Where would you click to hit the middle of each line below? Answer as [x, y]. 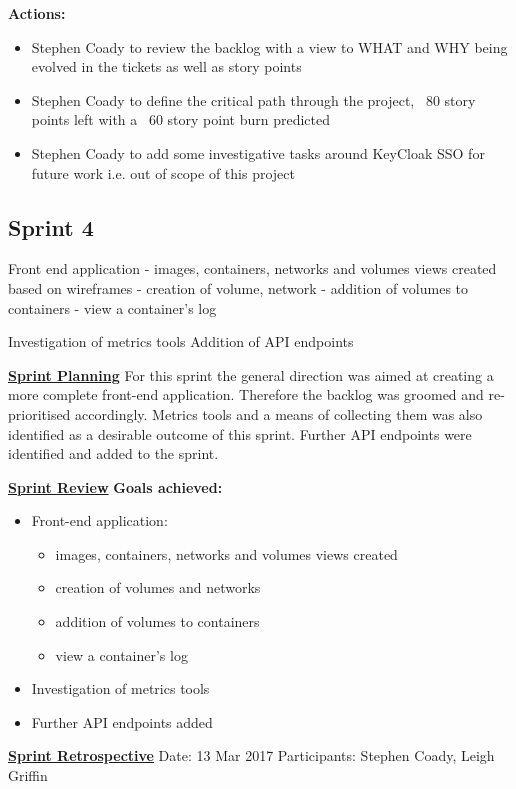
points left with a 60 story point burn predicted [180, 119]
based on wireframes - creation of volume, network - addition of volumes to [238, 287]
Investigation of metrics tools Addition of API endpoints [181, 341]
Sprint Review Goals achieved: [115, 486]
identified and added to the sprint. [113, 453]
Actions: [37, 13]
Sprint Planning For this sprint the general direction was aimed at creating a [251, 374]
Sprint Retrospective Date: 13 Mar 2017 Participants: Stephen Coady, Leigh [251, 755]
